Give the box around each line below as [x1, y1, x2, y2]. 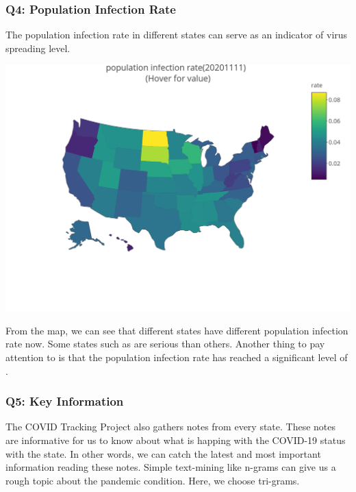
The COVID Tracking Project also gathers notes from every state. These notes [5, 419, 336, 434]
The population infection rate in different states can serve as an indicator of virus [5, 27, 348, 42]
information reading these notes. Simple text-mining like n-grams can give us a [5, 460, 336, 474]
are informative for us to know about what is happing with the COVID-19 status [5, 432, 346, 447]
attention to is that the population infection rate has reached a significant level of [5, 349, 348, 364]
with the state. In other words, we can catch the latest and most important [5, 446, 321, 460]
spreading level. [5, 40, 71, 55]
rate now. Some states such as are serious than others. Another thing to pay [5, 336, 325, 351]
